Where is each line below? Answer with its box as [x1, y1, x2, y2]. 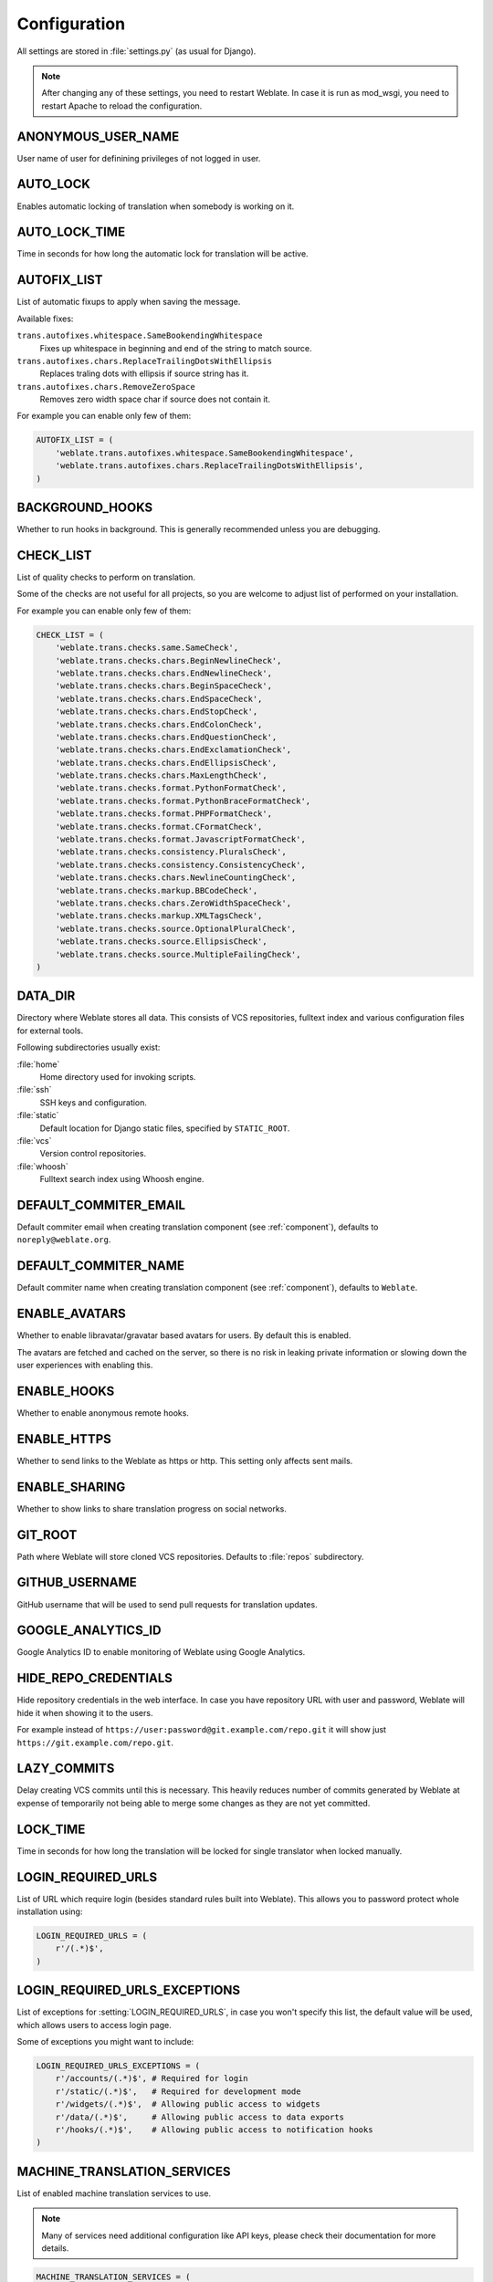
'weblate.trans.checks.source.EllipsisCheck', [55, 937, 268, 947]
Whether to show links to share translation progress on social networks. [16, 1502, 288, 1514]
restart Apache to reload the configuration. [41, 100, 203, 111]
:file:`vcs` [16, 1135, 52, 1146]
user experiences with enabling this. [16, 1360, 153, 1371]
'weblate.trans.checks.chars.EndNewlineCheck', [55, 667, 273, 678]
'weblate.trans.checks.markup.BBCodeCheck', [55, 885, 258, 895]
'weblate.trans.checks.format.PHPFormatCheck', [55, 809, 273, 819]
